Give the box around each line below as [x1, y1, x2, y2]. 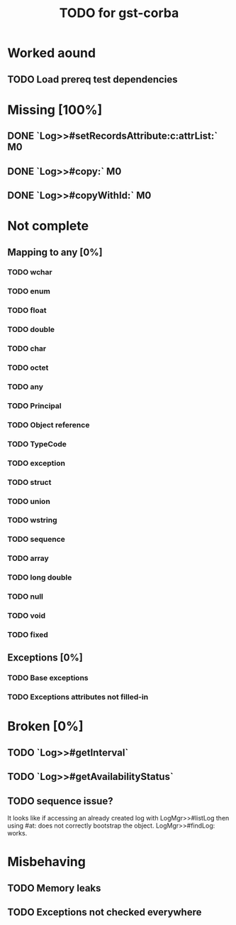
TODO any [7, 382, 44, 392]
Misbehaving [7, 854, 86, 870]
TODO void [7, 611, 46, 621]
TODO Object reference [7, 419, 90, 429]
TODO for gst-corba [59, 5, 179, 21]
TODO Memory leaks [7, 882, 101, 894]
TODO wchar [7, 267, 52, 277]
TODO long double [7, 572, 72, 582]
